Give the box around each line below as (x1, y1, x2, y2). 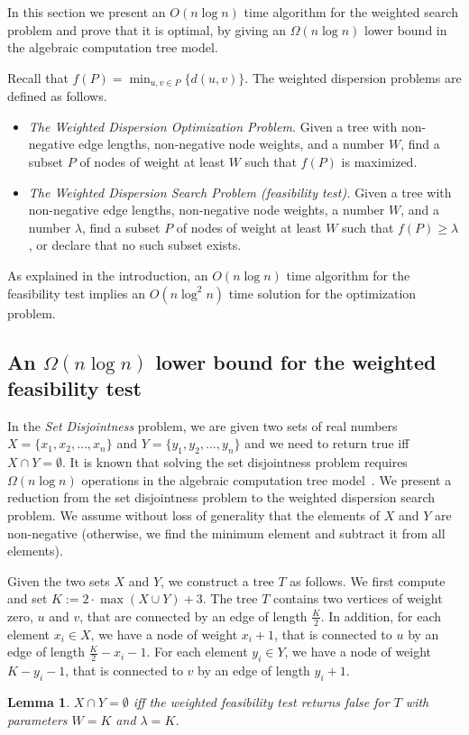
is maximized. (341, 152, 418, 171)
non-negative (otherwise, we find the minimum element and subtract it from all (7, 523, 446, 542)
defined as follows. (7, 87, 107, 106)
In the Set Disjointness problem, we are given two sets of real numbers (7, 416, 398, 435)
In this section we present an (7, 3, 166, 21)
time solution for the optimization (228, 283, 417, 302)
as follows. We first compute (290, 571, 446, 590)
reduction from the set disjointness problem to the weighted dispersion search (7, 488, 435, 507)
